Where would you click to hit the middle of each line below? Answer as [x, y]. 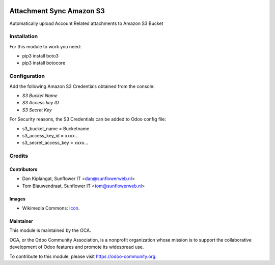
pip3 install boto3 [40, 56]
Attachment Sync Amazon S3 [57, 11]
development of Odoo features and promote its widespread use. [77, 247]
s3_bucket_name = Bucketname [56, 128]
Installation [24, 37]
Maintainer [21, 221]
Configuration [27, 76]
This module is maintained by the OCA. [50, 230]
